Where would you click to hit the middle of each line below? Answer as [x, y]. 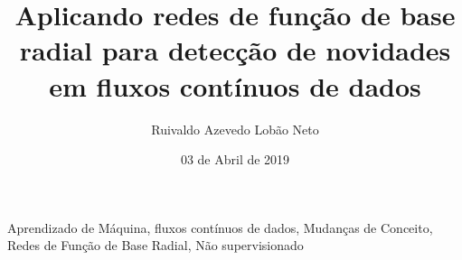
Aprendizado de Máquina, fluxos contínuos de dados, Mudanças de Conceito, [220, 227]
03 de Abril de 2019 [235, 159]
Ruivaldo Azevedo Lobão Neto [235, 129]
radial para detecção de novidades [235, 50]
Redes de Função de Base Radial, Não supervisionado [156, 245]
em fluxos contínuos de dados [235, 85]
